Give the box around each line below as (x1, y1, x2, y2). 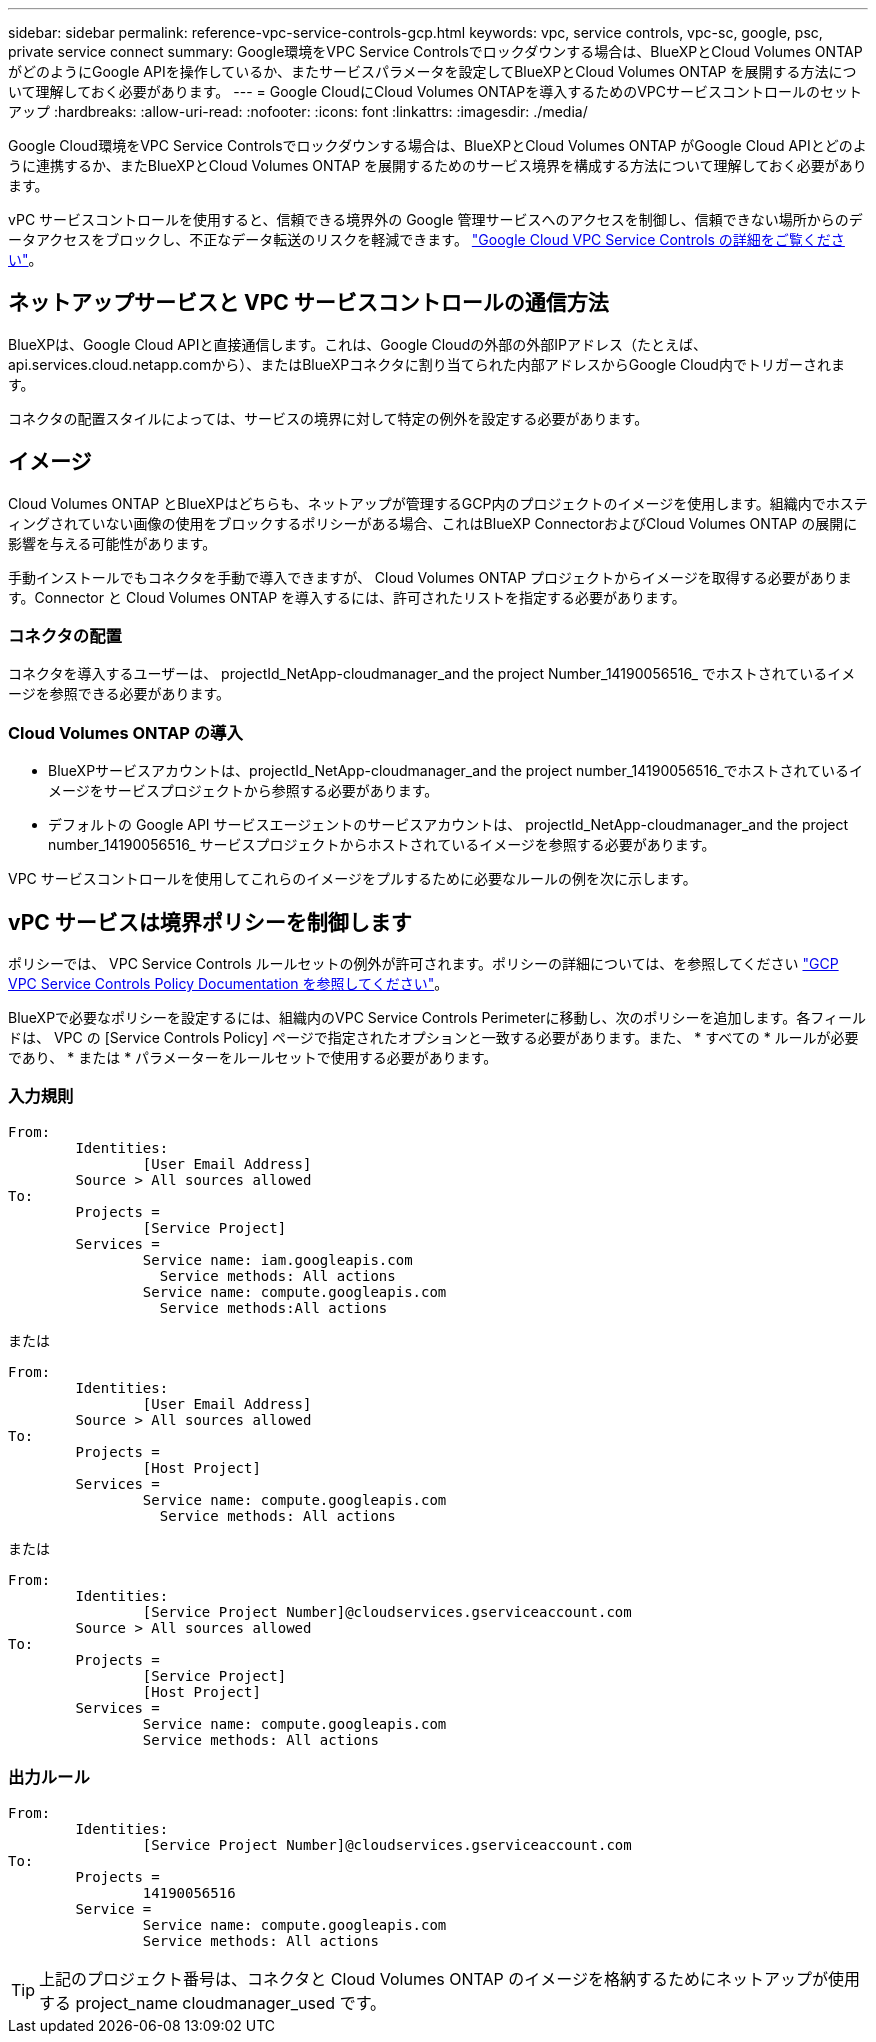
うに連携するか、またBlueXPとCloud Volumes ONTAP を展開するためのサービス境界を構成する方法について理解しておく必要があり (8, 157, 867, 174)
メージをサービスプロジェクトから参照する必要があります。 (48, 782, 439, 800)
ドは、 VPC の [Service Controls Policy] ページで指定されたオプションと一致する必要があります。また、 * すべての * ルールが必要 (8, 1029, 859, 1047)
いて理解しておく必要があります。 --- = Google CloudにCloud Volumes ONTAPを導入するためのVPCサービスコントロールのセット (8, 83, 862, 100)
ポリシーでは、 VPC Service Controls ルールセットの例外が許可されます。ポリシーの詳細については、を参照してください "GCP (8, 955, 839, 973)
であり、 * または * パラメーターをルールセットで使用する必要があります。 (8, 1049, 498, 1067)
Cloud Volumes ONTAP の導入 (8, 722, 243, 743)
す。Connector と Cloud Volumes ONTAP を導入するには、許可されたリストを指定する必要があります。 (8, 588, 686, 606)
